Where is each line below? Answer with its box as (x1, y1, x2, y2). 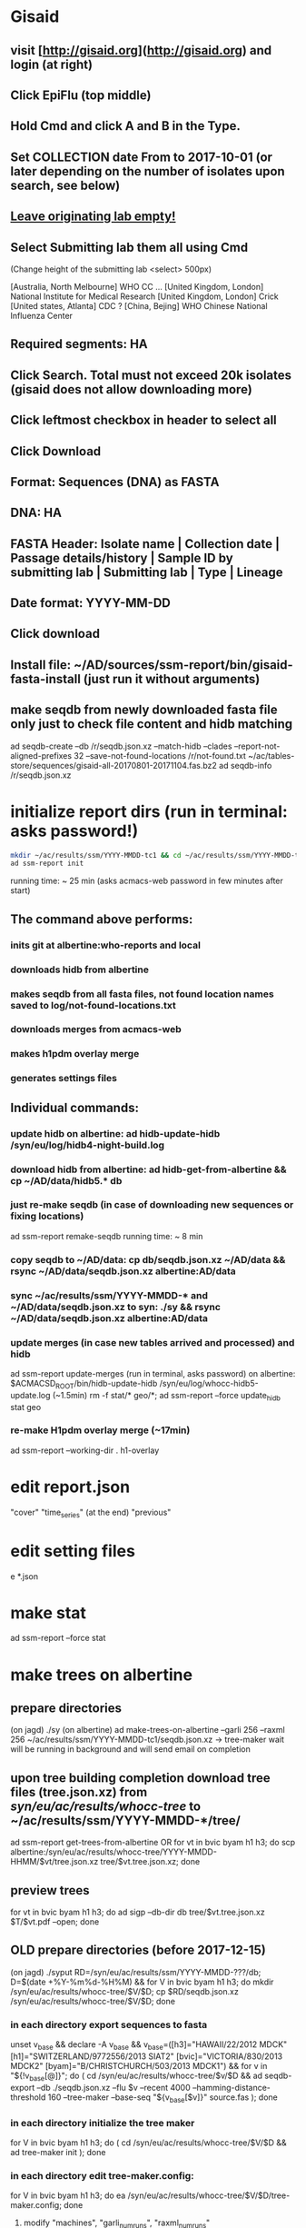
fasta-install (10, 671, 81, 687)
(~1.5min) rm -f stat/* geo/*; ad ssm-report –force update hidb (52, 1389, 281, 1403)
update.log (10, 1389, 51, 1400)
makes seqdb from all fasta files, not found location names (10, 988, 275, 1000)
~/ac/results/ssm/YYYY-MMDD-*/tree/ (10, 1813, 242, 1828)
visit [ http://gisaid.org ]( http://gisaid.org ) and (10, 43, 271, 58)
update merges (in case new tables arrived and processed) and (10, 1336, 295, 1348)
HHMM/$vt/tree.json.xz (10, 1856, 99, 1867)
